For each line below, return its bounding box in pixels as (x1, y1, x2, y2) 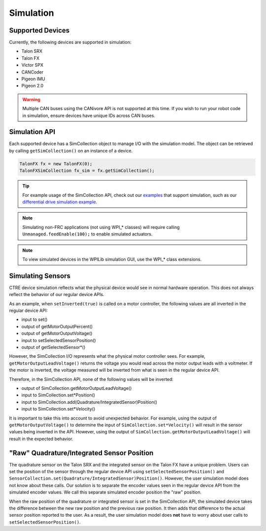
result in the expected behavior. (9, 436, 73, 442)
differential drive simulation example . (22, 199, 98, 205)
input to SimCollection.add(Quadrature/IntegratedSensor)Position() (21, 399, 158, 405)
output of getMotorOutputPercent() (21, 323, 93, 329)
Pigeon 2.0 (21, 83, 44, 89)
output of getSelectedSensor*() (21, 344, 86, 350)
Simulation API (9, 128, 56, 136)
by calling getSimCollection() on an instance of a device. (9, 148, 133, 153)
